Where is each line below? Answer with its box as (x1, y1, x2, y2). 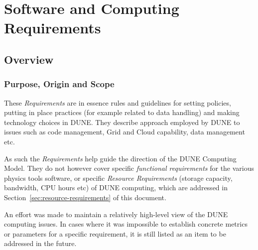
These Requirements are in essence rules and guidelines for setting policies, (4, 97, 231, 108)
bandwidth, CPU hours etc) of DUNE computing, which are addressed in (4, 182, 228, 193)
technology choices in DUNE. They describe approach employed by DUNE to (4, 117, 240, 127)
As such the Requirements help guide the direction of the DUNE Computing (4, 153, 237, 163)
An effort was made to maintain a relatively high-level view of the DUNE (4, 209, 228, 219)
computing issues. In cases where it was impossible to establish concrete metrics (4, 219, 248, 229)
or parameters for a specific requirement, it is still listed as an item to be (4, 228, 226, 239)
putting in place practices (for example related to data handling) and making (4, 107, 240, 118)
